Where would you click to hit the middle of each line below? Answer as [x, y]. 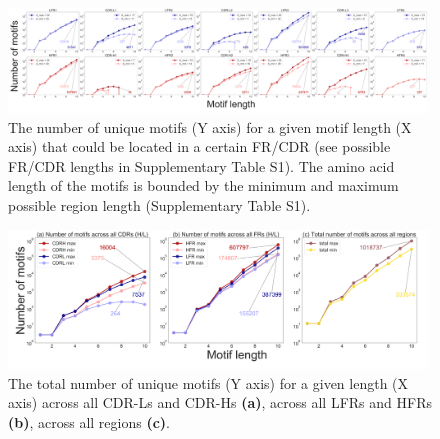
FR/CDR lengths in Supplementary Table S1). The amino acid [201, 165]
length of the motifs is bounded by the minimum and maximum [203, 185]
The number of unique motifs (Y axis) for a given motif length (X [210, 126]
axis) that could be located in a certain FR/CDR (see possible [199, 146]
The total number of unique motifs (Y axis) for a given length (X [208, 382]
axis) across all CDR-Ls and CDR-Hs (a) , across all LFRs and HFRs [220, 402]
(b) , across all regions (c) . [89, 422]
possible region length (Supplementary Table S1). [159, 204]
